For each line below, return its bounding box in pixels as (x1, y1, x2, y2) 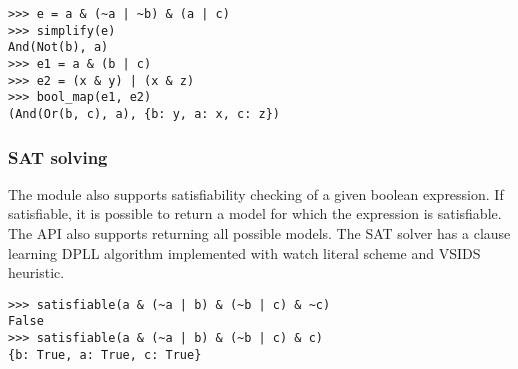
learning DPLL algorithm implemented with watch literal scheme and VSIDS (8, 242, 481, 263)
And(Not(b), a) (8, 40, 109, 55)
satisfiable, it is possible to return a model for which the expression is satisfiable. (8, 203, 502, 224)
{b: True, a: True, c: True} (8, 347, 202, 362)
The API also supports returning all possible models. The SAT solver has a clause (8, 223, 511, 243)
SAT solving (8, 144, 108, 169)
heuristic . (8, 262, 65, 283)
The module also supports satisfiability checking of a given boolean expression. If (8, 183, 504, 204)
